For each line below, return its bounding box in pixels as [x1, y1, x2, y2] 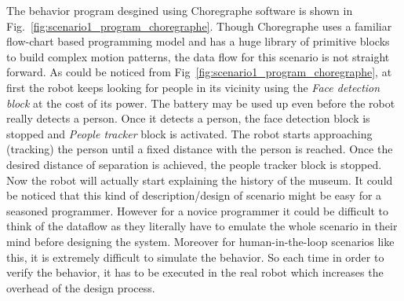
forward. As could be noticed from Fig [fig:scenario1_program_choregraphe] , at [6, 64, 392, 80]
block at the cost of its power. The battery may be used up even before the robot [6, 94, 395, 111]
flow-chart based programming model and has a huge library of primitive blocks [6, 33, 390, 50]
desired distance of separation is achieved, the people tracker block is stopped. [6, 156, 382, 172]
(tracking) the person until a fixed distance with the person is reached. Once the [6, 141, 393, 157]
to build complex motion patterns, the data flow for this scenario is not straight [6, 48, 390, 64]
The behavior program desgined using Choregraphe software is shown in [6, 2, 353, 18]
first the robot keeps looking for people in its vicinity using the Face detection [6, 79, 380, 95]
